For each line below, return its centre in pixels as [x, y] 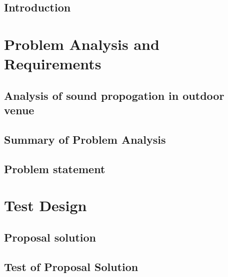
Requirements [53, 64]
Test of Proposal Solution [71, 266]
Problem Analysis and [82, 44]
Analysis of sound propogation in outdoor [114, 95]
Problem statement [55, 168]
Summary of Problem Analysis [85, 139]
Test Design [45, 205]
